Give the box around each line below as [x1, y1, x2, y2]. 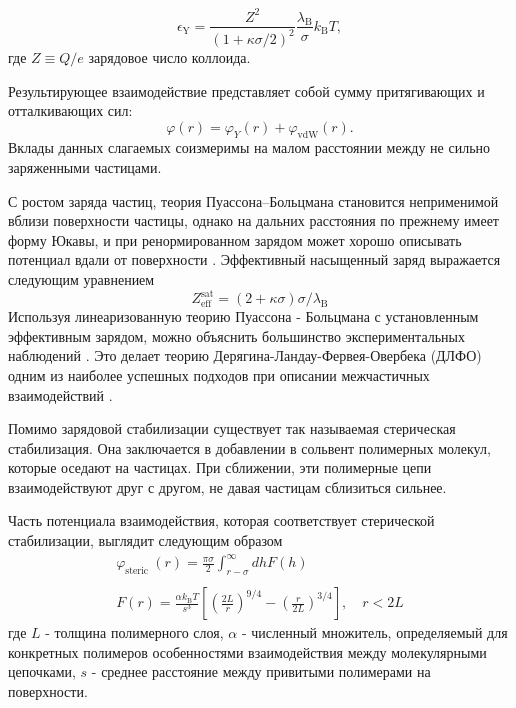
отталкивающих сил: [8, 100, 133, 121]
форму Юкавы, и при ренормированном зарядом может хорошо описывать [8, 229, 462, 250]
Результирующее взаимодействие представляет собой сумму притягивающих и [8, 80, 485, 101]
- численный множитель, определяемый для [241, 622, 508, 643]
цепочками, [8, 661, 76, 682]
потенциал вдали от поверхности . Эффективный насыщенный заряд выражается [8, 249, 501, 270]
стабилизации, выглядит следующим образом [8, 530, 283, 551]
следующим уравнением [8, 269, 155, 290]
